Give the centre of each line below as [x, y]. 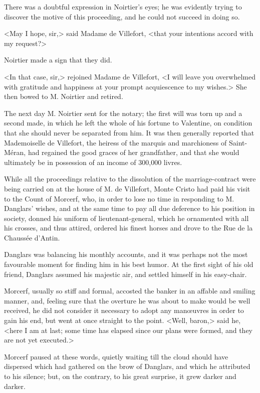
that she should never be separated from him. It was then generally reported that [129, 132]
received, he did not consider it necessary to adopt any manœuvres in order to [124, 310]
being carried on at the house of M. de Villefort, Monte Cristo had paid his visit [127, 188]
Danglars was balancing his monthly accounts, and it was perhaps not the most [126, 254]
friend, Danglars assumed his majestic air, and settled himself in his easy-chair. [125, 274]
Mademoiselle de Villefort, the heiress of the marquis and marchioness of [115, 142]
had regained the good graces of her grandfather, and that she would [134, 152]
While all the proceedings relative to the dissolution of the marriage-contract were [130, 179]
